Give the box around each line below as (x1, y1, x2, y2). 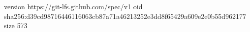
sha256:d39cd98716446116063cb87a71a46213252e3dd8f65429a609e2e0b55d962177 (4, 11, 247, 21)
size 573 (4, 20, 28, 31)
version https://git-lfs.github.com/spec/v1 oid (4, 1, 143, 11)
